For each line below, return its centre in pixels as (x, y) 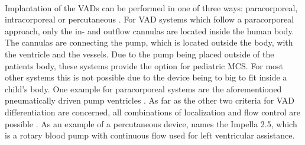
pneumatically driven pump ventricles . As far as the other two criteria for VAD (150, 100)
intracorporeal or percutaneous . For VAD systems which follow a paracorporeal (150, 19)
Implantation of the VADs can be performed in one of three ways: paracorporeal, (151, 7)
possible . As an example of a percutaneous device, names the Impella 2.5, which (151, 123)
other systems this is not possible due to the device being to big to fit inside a (146, 77)
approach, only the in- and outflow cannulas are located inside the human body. (150, 30)
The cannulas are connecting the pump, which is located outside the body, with (149, 42)
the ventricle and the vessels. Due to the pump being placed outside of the (139, 54)
